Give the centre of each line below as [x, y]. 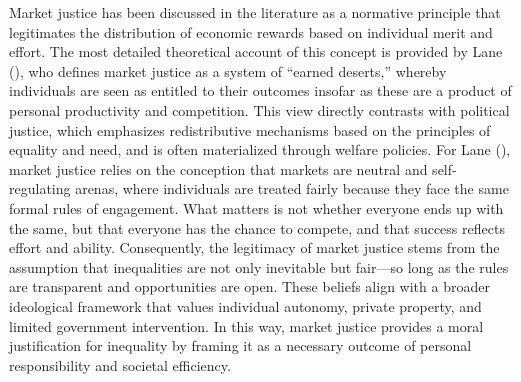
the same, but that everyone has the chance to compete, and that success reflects [257, 227]
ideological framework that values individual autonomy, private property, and [245, 305]
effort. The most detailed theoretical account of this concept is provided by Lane [256, 51]
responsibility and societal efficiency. [120, 364]
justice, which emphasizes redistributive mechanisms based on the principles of [250, 129]
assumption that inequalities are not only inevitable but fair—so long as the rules [259, 266]
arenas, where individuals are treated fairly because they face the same [292, 188]
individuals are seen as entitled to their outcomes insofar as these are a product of [260, 90]
